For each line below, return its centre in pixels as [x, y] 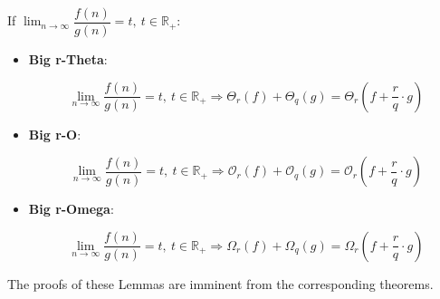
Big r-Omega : [71, 209]
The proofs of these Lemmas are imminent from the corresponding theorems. [220, 283]
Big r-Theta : [68, 59]
